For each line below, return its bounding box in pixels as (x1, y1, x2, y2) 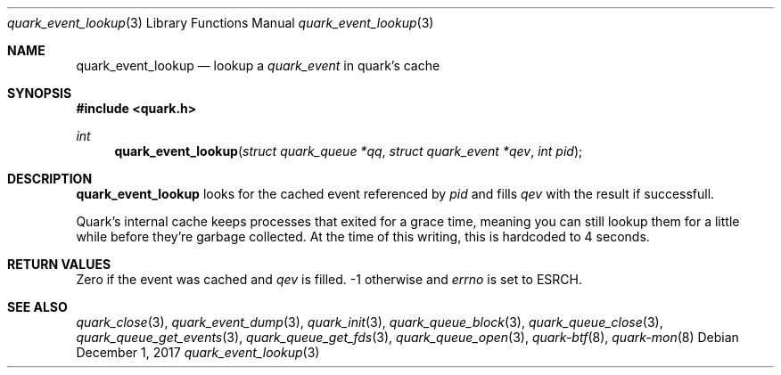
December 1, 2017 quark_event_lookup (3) (76, 345, 320, 360)
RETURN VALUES (7, 257, 111, 272)
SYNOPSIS (7, 86, 72, 101)
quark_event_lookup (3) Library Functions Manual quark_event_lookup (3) (7, 15, 434, 30)
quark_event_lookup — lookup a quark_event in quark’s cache (76, 58, 440, 73)
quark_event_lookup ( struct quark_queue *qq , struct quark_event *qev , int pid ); (114, 143, 583, 159)
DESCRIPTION (7, 171, 93, 186)
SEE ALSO (7, 299, 68, 314)
